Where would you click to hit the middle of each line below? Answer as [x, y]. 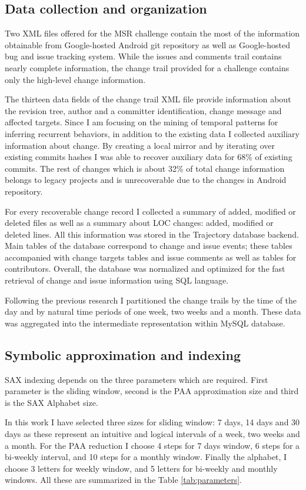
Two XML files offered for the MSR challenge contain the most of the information [152, 33]
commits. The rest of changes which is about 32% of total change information [145, 168]
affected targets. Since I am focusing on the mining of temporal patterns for [142, 122]
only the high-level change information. [75, 79]
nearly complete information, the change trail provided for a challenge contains [147, 67]
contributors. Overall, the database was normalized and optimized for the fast [145, 269]
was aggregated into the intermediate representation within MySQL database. [145, 323]
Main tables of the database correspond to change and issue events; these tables [149, 246]
